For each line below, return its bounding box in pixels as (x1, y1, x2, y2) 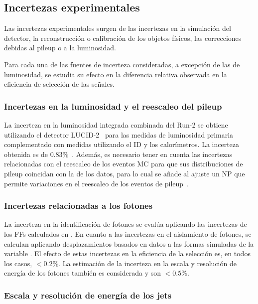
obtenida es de (4, 149, 48, 159)
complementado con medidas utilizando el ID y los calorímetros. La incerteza (4, 139, 240, 150)
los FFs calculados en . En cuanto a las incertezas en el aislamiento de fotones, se (4, 228, 252, 239)
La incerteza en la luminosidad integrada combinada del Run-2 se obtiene (4, 119, 228, 130)
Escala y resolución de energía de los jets (4, 289, 172, 301)
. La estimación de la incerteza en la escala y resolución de (58, 258, 237, 268)
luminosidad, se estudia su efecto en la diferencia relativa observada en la (4, 69, 227, 79)
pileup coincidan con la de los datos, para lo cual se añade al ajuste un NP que (4, 168, 245, 178)
